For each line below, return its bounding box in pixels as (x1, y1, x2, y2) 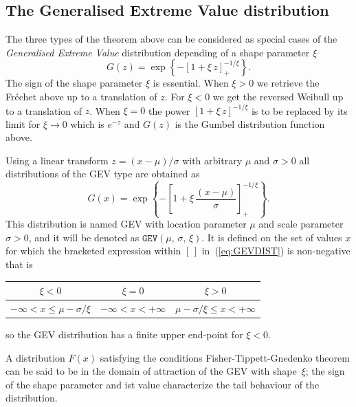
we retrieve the (256, 76, 320, 90)
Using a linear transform (5, 153, 109, 167)
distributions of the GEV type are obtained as (5, 166, 200, 181)
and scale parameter (258, 217, 344, 231)
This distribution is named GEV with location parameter (5, 217, 247, 231)
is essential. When (153, 76, 229, 90)
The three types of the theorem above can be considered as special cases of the (5, 32, 337, 46)
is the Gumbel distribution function (175, 116, 325, 131)
